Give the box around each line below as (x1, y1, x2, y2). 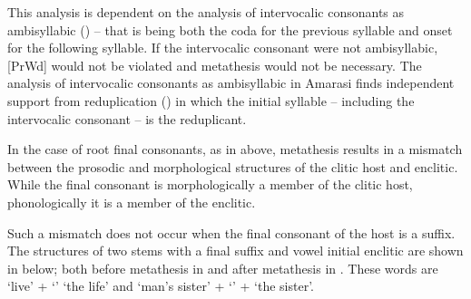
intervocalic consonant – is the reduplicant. (7, 109, 247, 128)
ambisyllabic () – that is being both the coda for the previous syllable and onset (7, 20, 453, 39)
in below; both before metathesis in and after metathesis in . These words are (7, 258, 438, 277)
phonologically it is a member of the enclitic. (7, 192, 256, 211)
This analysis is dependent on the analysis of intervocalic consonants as (7, 3, 405, 21)
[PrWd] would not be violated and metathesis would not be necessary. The (7, 55, 422, 74)
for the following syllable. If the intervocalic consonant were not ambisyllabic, (7, 38, 438, 57)
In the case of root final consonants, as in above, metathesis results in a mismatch (7, 140, 463, 159)
